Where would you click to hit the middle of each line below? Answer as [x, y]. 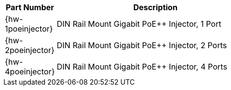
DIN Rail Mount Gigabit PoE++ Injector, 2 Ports [142, 45]
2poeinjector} [30, 50]
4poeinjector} [30, 72]
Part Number [30, 7]
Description [155, 7]
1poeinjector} [29, 29]
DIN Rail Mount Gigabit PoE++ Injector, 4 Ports [142, 67]
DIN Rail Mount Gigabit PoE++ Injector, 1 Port [139, 24]
